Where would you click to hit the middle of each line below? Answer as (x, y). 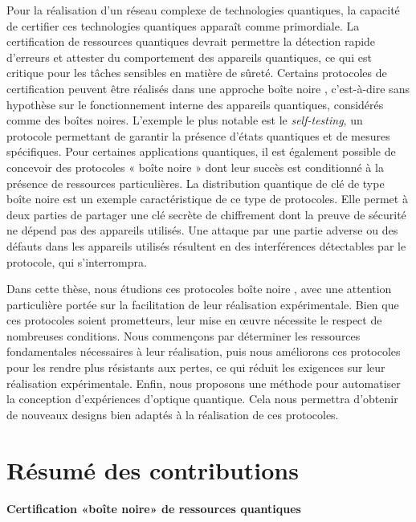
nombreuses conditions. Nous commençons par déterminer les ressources (184, 335)
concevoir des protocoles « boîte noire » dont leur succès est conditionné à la (195, 167)
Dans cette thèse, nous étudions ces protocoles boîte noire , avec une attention (199, 289)
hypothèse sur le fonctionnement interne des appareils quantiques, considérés (195, 104)
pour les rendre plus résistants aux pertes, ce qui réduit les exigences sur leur (196, 367)
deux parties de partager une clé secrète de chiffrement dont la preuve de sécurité (206, 214)
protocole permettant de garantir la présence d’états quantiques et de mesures (198, 135)
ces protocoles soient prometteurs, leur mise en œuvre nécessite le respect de (194, 320)
